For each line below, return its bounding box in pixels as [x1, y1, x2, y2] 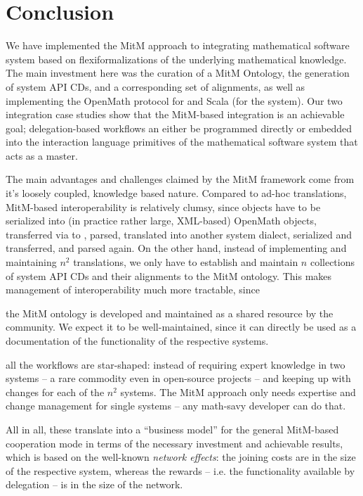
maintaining [6, 255, 57, 269]
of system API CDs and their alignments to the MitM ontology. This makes [6, 268, 332, 283]
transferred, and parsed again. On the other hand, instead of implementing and [6, 241, 347, 255]
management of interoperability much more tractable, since [6, 282, 260, 297]
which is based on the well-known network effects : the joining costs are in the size [6, 450, 356, 464]
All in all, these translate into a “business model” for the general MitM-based [6, 421, 339, 436]
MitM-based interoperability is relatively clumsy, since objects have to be [6, 199, 321, 214]
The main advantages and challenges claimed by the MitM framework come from [6, 172, 355, 186]
